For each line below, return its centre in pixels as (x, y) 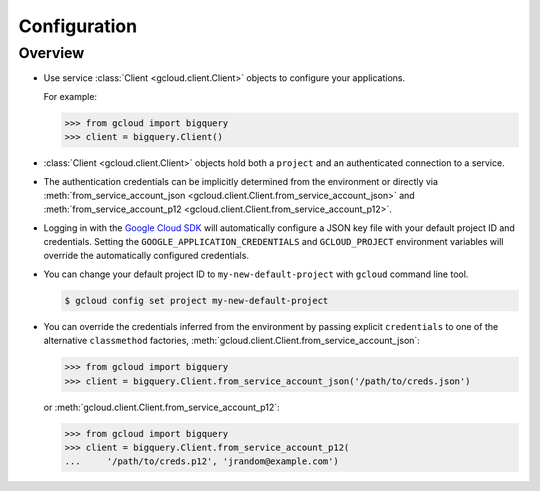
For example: (70, 96)
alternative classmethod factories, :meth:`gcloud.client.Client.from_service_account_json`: (231, 341)
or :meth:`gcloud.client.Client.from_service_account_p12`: (161, 407)
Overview (51, 53)
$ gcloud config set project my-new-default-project (196, 300)
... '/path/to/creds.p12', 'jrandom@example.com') (201, 461)
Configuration (78, 26)
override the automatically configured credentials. (146, 256)
